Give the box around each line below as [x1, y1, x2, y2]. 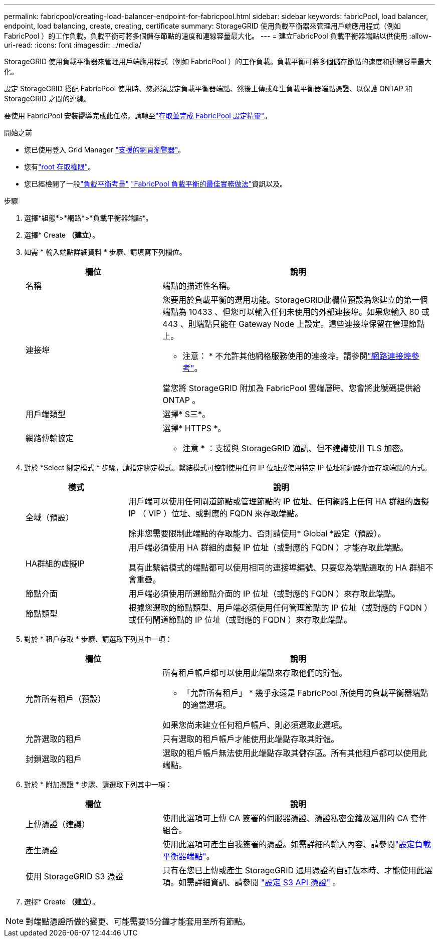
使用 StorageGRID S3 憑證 [26, 871, 123, 881]
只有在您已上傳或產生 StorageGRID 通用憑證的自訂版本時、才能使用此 [162, 865, 424, 875]
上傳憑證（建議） [26, 819, 90, 829]
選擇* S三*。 [162, 409, 210, 419]
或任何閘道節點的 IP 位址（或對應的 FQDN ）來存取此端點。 [128, 615, 352, 625]
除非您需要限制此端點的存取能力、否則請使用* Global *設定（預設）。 [128, 528, 386, 538]
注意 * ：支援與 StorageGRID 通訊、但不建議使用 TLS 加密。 [182, 443, 408, 453]
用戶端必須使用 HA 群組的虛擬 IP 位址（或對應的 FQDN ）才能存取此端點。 [128, 542, 408, 552]
